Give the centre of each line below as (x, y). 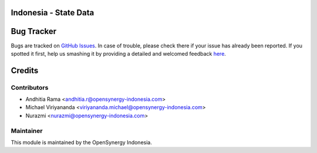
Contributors (30, 87)
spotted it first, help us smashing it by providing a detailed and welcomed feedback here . (118, 53)
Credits (25, 70)
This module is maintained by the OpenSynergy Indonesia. (81, 142)
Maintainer (27, 131)
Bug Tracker (34, 31)
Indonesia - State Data (53, 13)
